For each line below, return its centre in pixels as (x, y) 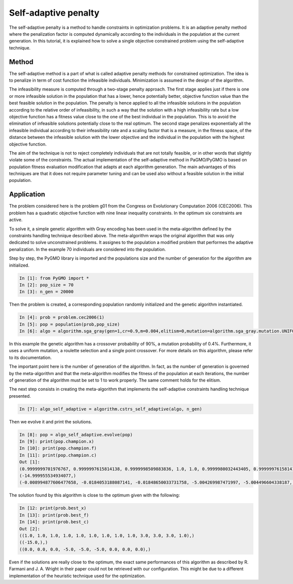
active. (16, 220)
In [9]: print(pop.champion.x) (57, 442)
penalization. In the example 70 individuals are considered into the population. (87, 249)
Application (27, 194)
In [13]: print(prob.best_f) (54, 515)
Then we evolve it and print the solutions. (51, 422)
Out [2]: (30, 529)
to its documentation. (31, 358)
